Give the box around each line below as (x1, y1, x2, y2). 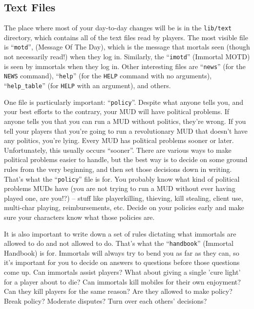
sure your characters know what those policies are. (4, 212, 155, 222)
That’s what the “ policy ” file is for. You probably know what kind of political (4, 173, 240, 184)
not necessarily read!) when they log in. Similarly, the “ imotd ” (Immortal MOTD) (4, 51, 250, 62)
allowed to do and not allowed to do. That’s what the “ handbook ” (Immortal (4, 238, 233, 248)
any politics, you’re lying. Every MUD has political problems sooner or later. (4, 135, 234, 145)
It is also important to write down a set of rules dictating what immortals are (4, 228, 236, 238)
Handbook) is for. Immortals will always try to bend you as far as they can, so (4, 247, 239, 258)
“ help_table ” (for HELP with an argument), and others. (4, 80, 171, 91)
